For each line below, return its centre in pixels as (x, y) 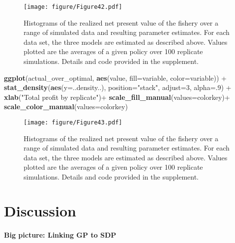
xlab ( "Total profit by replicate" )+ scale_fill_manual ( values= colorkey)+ (117, 97)
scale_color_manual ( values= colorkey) (66, 106)
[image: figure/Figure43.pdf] (73, 122)
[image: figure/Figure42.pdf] (73, 7)
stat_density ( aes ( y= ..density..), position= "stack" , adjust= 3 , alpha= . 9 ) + (118, 87)
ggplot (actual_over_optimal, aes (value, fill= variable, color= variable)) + (115, 77)
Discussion (40, 210)
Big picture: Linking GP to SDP (60, 234)
